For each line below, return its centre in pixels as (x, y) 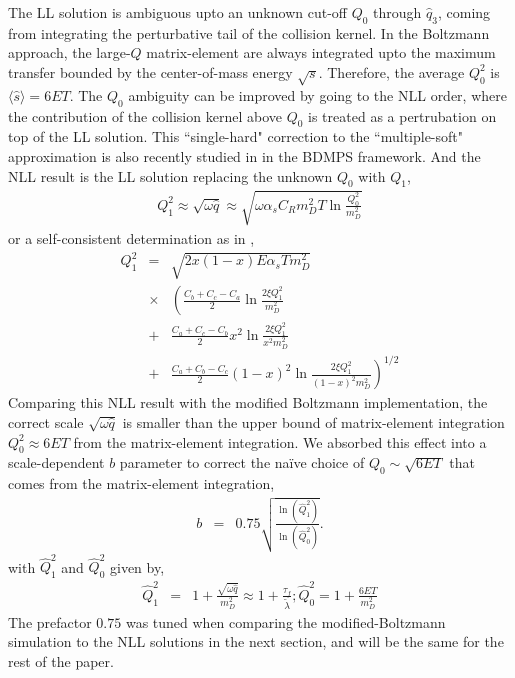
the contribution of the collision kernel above (145, 115)
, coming (464, 12)
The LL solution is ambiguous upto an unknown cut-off (177, 12)
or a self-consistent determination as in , (131, 237)
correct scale (46, 421)
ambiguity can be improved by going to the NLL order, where (317, 94)
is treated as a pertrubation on (402, 115)
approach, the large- (69, 52)
